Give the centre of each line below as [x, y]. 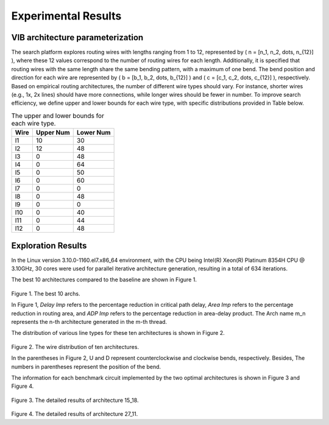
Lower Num [94, 133]
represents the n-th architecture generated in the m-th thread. [89, 322]
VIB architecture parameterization [77, 37]
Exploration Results [49, 246]
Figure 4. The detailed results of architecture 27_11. [75, 414]
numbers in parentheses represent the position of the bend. [86, 367]
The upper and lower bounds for [58, 116]
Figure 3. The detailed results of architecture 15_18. [75, 400]
